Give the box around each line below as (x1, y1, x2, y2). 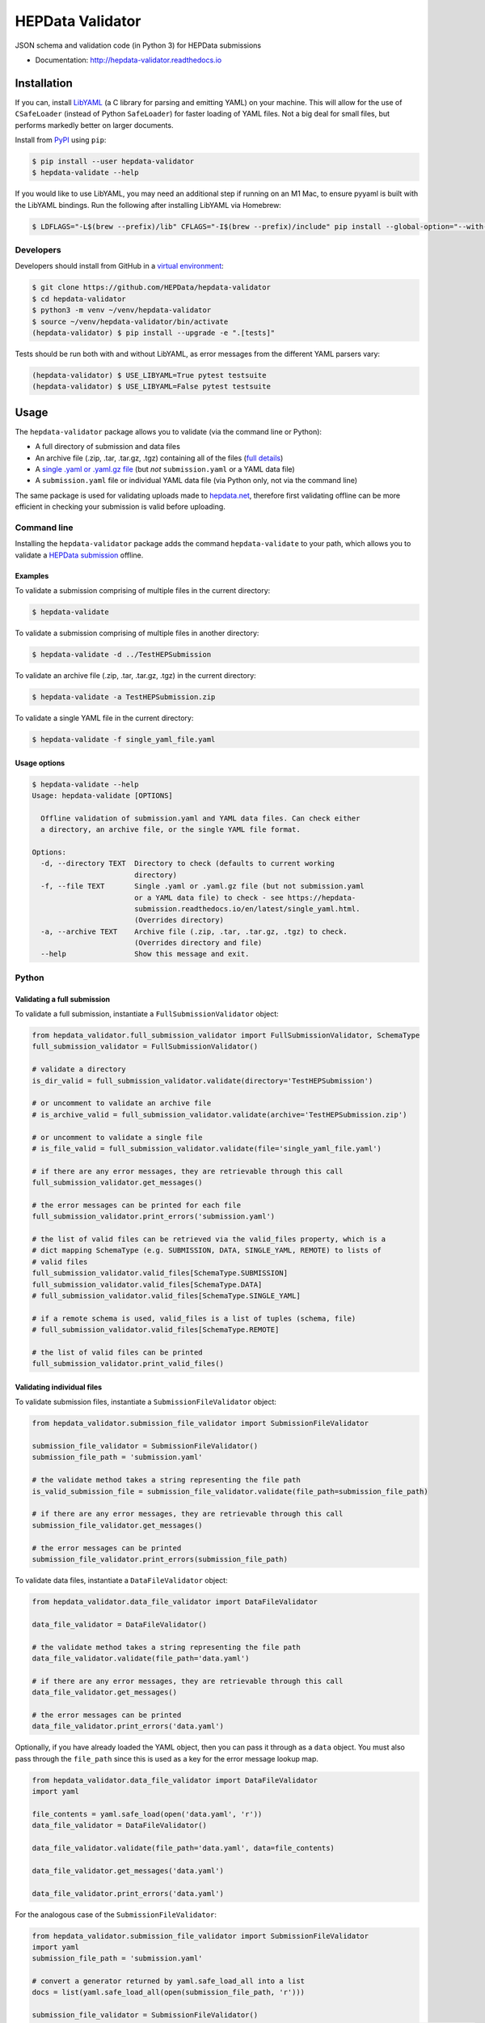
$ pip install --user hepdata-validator (32, 157, 194, 166)
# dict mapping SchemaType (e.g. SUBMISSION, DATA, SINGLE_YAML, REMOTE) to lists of (32, 1246, 382, 1255)
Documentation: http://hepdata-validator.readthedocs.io (35, 55, 222, 65)
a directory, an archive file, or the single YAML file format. (40, 825, 301, 834)
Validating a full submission (15, 994, 111, 1003)
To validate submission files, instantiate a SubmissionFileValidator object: (15, 1397, 276, 1407)
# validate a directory (32, 1065, 127, 1074)
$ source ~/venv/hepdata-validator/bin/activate (32, 316, 229, 326)
